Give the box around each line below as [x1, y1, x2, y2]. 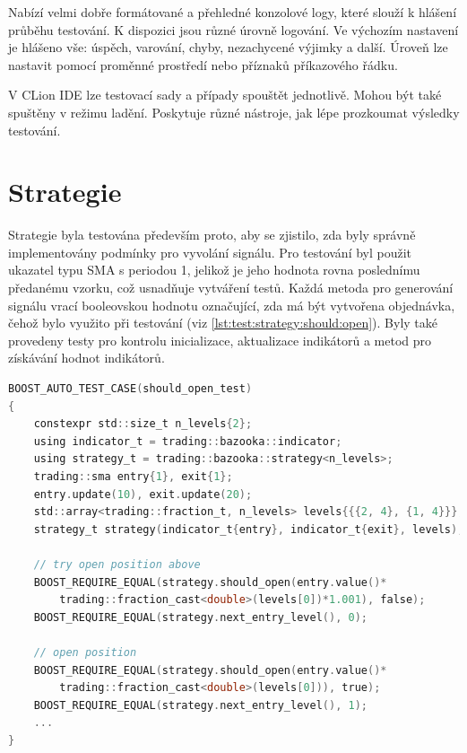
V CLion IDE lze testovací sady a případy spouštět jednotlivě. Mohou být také [8, 85, 442, 104]
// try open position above [33, 557, 201, 571]
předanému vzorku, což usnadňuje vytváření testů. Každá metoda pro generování [8, 278, 454, 297]
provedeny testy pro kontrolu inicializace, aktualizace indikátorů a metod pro [8, 330, 432, 349]
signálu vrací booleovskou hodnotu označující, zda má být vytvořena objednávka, [8, 295, 455, 314]
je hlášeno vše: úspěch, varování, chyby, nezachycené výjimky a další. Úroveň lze [8, 38, 448, 57]
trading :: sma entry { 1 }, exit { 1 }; [33, 470, 233, 483]
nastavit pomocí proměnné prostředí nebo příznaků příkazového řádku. [8, 55, 398, 74]
